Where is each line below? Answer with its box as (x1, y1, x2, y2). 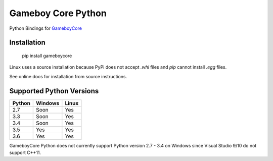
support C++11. (9, 149, 41, 156)
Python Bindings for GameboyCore (9, 25, 82, 31)
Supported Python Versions (9, 86, 99, 95)
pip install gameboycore (22, 52, 72, 59)
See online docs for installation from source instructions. (9, 73, 127, 79)
